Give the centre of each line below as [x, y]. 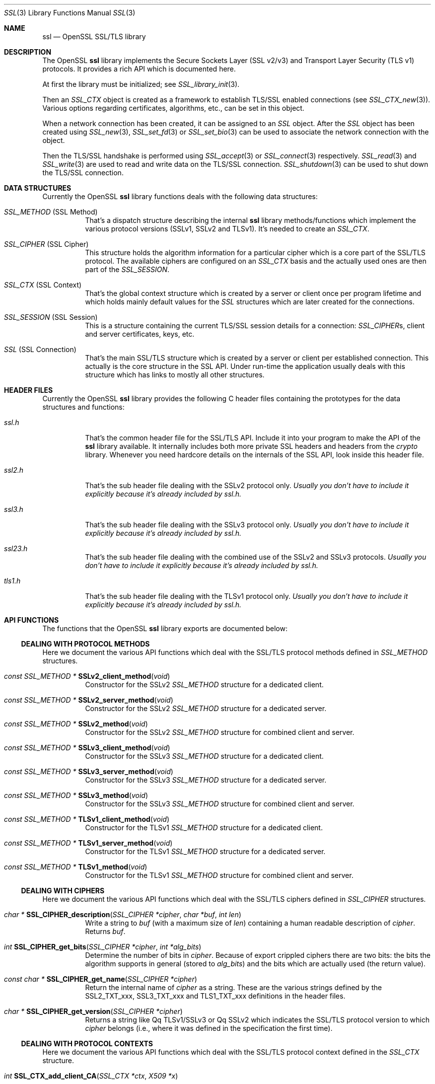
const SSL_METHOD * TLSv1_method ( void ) [76, 867]
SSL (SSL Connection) [40, 349]
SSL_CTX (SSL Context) [43, 285]
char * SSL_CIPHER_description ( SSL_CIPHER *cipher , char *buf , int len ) [123, 914]
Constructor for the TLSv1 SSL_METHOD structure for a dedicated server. [205, 851]
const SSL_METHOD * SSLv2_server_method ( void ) [89, 700]
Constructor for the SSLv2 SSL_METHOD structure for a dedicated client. [204, 685]
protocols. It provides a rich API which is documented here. [139, 69]
